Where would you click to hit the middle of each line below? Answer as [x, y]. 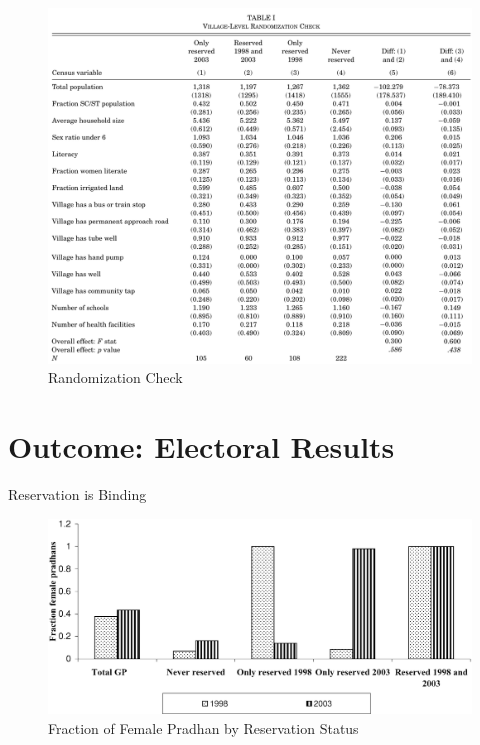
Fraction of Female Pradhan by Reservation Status [203, 728]
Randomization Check [115, 377]
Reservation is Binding [77, 493]
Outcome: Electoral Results [201, 446]
